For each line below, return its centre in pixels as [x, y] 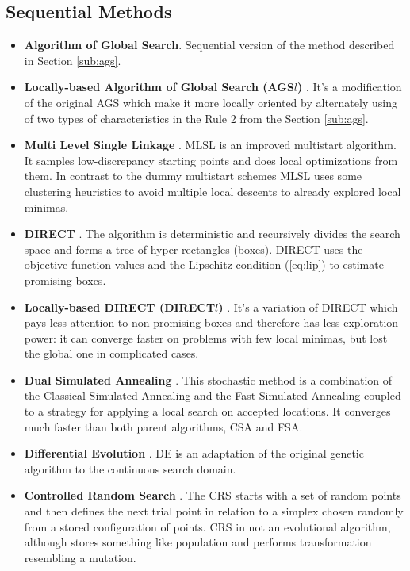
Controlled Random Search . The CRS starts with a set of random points [213, 495]
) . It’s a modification [350, 87]
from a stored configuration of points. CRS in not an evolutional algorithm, [207, 526]
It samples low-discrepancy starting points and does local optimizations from [211, 160]
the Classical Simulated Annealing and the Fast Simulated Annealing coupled [213, 395]
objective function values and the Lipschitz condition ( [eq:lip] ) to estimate [204, 264]
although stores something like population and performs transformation [198, 542]
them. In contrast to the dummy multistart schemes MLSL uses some [193, 176]
